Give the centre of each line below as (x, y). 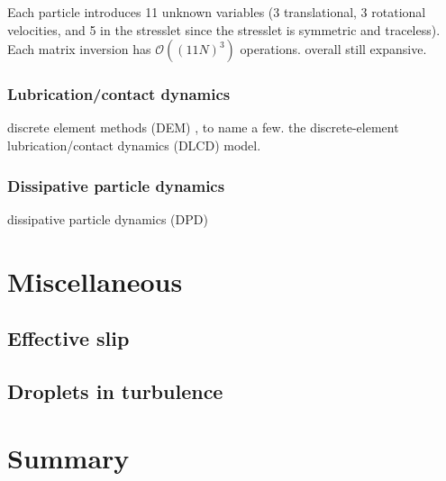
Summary (68, 457)
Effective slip (68, 338)
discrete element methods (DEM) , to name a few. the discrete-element (203, 127)
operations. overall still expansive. (333, 49)
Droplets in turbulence (115, 390)
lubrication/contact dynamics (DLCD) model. (134, 145)
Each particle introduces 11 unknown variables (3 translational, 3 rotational (217, 12)
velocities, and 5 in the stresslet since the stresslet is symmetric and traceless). (224, 29)
